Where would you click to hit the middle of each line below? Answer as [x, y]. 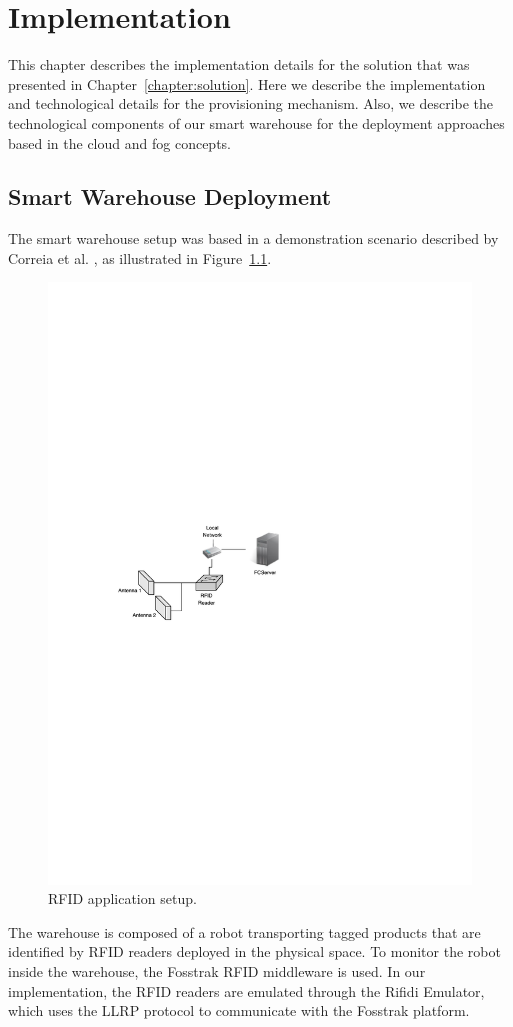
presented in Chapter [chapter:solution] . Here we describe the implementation [247, 83]
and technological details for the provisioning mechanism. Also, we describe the [251, 103]
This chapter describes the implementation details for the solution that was [239, 64]
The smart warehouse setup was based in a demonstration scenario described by [253, 238]
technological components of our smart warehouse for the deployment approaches [256, 122]
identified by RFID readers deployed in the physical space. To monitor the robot [254, 951]
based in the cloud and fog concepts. [119, 142]
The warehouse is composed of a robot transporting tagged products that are [244, 931]
